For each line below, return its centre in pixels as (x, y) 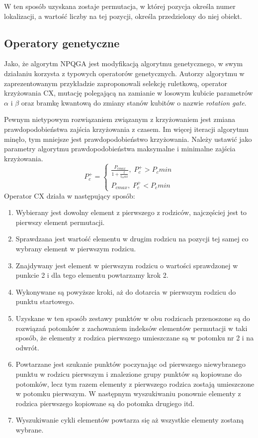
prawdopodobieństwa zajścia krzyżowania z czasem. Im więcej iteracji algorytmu (126, 129)
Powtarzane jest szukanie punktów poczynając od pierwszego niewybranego (130, 364)
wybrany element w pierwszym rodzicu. (76, 248)
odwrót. (27, 347)
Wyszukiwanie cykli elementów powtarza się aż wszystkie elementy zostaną (130, 420)
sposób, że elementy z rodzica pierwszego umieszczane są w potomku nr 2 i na (135, 338)
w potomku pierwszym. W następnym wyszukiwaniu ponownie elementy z (128, 393)
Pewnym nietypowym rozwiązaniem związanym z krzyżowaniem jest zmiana (120, 119)
